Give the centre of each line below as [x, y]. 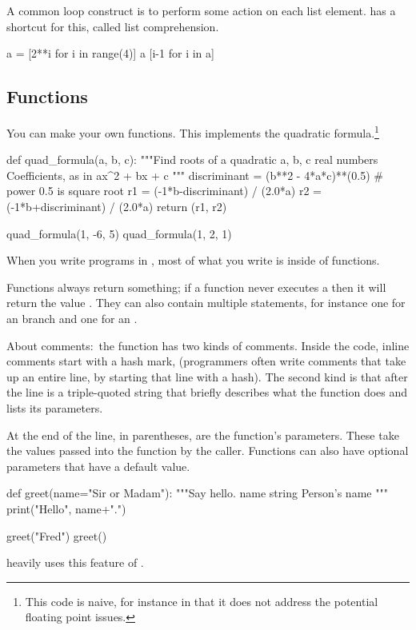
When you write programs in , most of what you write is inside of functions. [193, 260]
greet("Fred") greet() [57, 535]
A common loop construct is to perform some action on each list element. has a [201, 10]
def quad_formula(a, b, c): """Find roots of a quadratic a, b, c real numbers [192, 159]
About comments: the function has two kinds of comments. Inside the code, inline [208, 345]
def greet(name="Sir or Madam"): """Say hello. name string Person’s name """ [197, 493]
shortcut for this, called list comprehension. [113, 26]
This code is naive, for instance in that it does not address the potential [202, 601]
